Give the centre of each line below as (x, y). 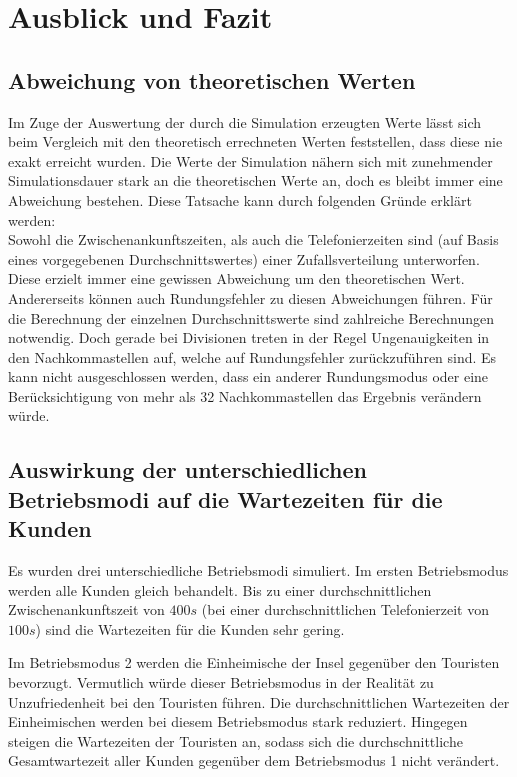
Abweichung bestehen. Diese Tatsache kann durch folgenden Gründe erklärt (240, 199)
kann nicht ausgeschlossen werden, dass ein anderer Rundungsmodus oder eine (248, 376)
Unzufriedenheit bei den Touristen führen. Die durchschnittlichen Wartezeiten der (259, 701)
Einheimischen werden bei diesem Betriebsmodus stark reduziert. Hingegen (238, 721)
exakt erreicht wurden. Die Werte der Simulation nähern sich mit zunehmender (250, 160)
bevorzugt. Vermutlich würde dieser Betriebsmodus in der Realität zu (221, 682)
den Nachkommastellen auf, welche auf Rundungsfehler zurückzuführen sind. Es (252, 356)
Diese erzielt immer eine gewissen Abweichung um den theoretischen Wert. (236, 278)
